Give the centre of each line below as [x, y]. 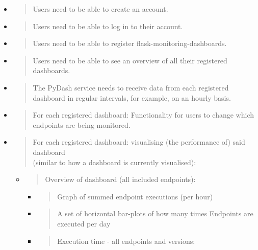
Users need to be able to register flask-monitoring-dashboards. [130, 43]
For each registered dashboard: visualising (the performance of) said [139, 142]
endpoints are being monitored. [82, 124]
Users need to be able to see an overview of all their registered [130, 60]
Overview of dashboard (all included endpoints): [120, 179]
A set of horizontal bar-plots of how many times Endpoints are [155, 213]
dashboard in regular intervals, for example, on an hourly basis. [132, 97]
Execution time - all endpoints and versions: [126, 241]
